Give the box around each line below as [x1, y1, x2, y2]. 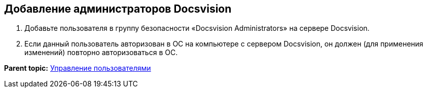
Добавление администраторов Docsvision [4, 3, 232, 15]
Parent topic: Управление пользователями [4, 64, 151, 73]
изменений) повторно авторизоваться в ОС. [24, 48, 178, 57]
